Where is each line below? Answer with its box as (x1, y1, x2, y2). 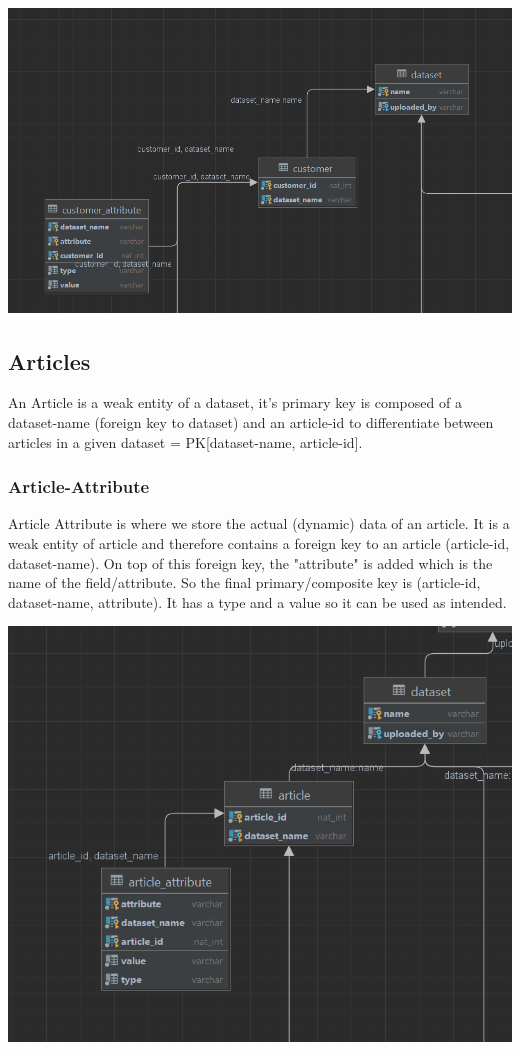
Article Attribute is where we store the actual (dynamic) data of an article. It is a (8, 513, 510, 534)
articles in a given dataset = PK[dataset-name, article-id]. (8, 431, 363, 452)
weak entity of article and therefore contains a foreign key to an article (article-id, (8, 533, 510, 554)
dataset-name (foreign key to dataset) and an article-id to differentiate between (8, 412, 494, 433)
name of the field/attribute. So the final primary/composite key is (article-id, (8, 572, 481, 593)
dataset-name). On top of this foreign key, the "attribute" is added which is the (8, 552, 493, 573)
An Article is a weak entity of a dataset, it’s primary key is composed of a (8, 392, 462, 413)
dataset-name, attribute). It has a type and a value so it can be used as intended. (8, 591, 507, 612)
